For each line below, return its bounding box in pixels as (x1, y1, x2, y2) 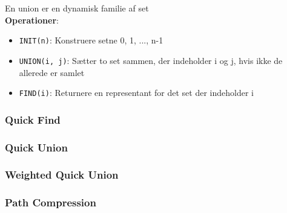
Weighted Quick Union (5, 167, 119, 182)
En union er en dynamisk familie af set (5, 2, 149, 14)
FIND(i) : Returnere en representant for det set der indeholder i (19, 86, 254, 99)
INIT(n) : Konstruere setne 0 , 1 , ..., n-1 (19, 34, 163, 46)
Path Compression (5, 195, 96, 210)
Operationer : (5, 13, 59, 26)
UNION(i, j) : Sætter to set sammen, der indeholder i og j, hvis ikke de (19, 54, 283, 66)
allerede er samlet (19, 66, 85, 78)
